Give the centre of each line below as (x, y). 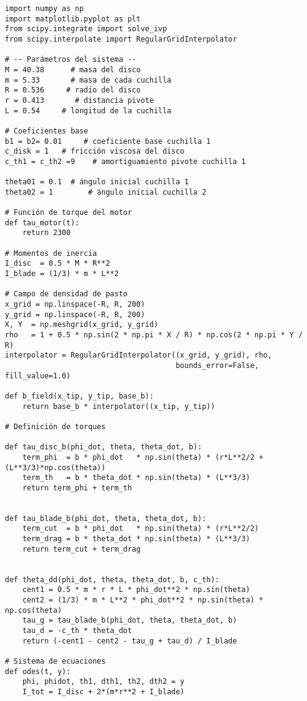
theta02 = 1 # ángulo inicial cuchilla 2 (106, 192)
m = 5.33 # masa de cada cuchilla (88, 80)
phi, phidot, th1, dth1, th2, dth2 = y (103, 682)
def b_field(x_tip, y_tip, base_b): (80, 396)
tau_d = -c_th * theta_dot (77, 631)
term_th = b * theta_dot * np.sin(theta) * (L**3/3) (136, 478)
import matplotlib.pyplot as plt (73, 19)
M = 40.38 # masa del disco (73, 69)
